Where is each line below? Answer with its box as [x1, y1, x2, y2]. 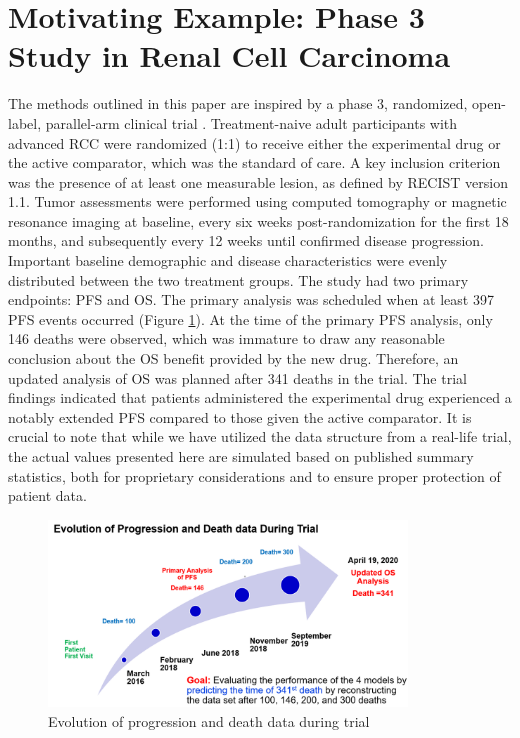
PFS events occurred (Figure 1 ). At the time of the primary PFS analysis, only [8, 308, 493, 329]
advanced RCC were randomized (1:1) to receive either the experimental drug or [8, 132, 501, 153]
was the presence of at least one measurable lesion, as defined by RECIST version [8, 171, 508, 192]
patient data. [8, 485, 87, 506]
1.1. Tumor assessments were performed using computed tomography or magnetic [8, 191, 507, 212]
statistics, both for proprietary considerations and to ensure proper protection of [8, 465, 501, 486]
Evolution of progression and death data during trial [48, 710, 370, 731]
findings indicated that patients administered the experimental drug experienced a [8, 387, 512, 408]
